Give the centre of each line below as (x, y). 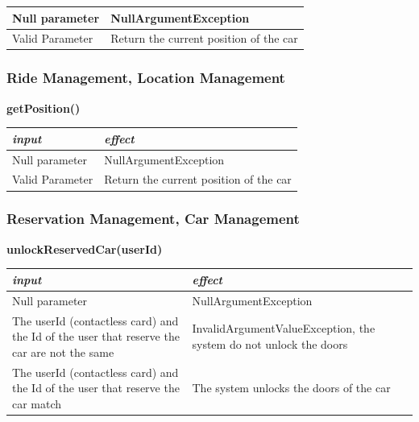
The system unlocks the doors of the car (291, 388)
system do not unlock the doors (270, 343)
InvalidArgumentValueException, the (284, 328)
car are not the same (63, 352)
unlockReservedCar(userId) (85, 248)
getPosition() (44, 108)
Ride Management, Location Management (146, 78)
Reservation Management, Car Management (153, 219)
